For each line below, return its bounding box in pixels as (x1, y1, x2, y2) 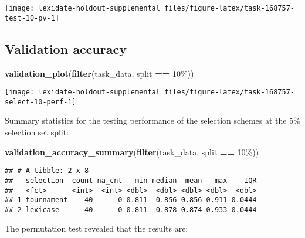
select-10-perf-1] (5, 97, 76, 106)
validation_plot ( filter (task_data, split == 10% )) (5, 67, 194, 79)
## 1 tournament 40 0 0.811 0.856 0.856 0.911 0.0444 (5, 196, 257, 205)
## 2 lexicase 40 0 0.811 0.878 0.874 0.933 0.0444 (5, 205, 257, 214)
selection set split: (5, 126, 69, 138)
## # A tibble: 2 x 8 (5, 166, 89, 175)
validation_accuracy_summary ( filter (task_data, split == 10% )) (5, 145, 259, 158)
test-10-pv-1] (5, 13, 60, 22)
